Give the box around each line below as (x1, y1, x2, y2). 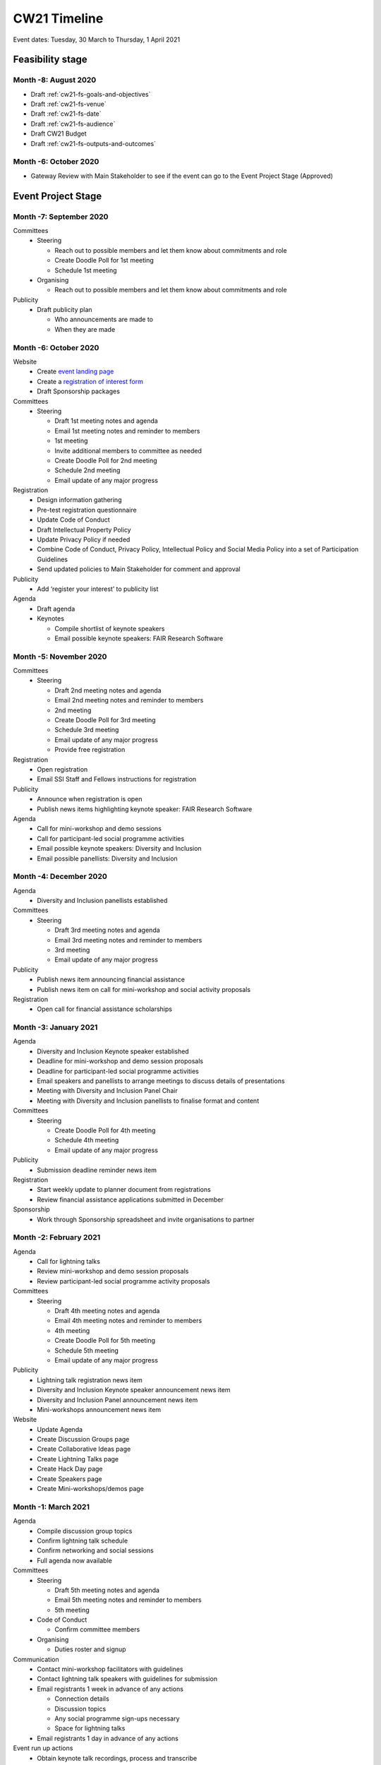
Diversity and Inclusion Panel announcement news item (37, 1395, 198, 1404)
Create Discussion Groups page (37, 1435, 130, 1444)
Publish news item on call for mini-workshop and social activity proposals (37, 985, 250, 993)
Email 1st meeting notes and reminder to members (54, 426, 200, 435)
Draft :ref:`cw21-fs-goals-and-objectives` (30, 90, 151, 98)
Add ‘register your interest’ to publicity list (37, 585, 159, 593)
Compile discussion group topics (37, 1526, 133, 1535)
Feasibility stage (13, 54, 87, 66)
